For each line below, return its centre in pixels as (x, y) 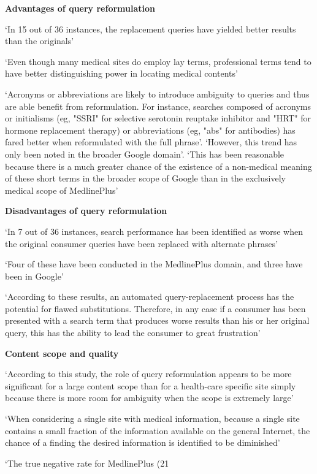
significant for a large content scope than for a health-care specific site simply (151, 385)
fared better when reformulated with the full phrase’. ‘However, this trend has (151, 142)
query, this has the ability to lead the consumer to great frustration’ (133, 333)
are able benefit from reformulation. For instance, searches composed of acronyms (158, 106)
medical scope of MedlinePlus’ (62, 190)
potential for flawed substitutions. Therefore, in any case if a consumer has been (155, 308)
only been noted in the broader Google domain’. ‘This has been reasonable (145, 154)
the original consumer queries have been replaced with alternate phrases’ (142, 243)
